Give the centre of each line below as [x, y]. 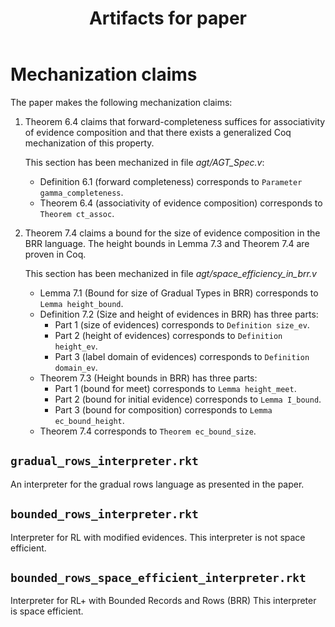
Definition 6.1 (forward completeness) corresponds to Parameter [171, 181]
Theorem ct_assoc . [77, 213]
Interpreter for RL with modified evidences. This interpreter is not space [158, 537]
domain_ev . [76, 367]
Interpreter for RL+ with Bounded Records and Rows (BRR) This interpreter [163, 601]
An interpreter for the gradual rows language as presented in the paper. [157, 484]
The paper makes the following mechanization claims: [121, 102]
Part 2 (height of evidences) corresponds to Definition [168, 335]
